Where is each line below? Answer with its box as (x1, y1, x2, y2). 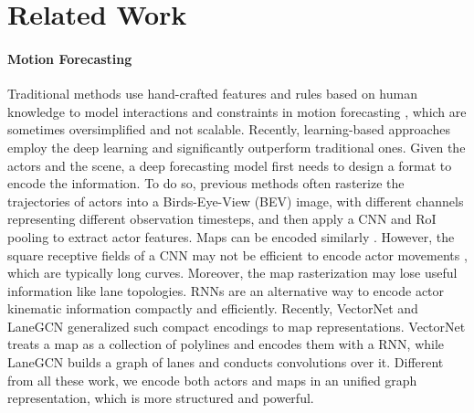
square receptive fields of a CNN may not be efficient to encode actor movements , (7, 245, 468, 264)
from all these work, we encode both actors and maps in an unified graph (7, 370, 417, 389)
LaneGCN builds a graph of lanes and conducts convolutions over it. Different (7, 353, 444, 372)
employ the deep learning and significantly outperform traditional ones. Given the (7, 137, 466, 156)
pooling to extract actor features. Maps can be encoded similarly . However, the (7, 227, 455, 246)
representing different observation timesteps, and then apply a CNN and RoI (7, 209, 437, 228)
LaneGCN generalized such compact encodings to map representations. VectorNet (7, 316, 466, 335)
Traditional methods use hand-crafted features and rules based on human (7, 84, 417, 103)
